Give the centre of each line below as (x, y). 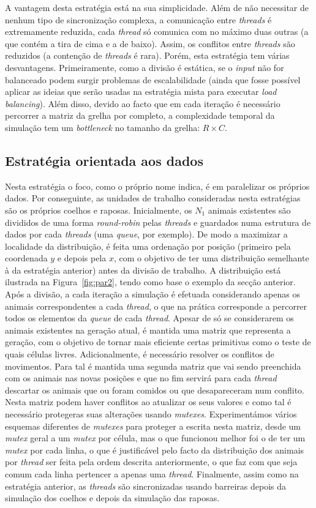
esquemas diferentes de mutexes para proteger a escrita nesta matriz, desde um (153, 426)
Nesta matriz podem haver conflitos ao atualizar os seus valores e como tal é (148, 402)
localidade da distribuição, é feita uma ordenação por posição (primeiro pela (148, 246)
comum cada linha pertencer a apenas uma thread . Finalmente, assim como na (152, 473)
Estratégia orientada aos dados (104, 160)
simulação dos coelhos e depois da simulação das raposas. (112, 498)
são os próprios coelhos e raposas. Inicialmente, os (99, 210)
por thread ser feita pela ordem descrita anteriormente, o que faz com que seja (151, 462)
